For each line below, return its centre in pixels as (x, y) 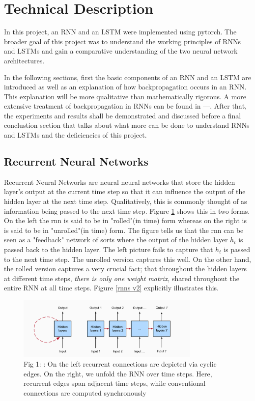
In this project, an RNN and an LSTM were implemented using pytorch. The (120, 32)
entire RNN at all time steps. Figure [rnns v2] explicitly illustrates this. (111, 288)
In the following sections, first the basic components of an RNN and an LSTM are (127, 77)
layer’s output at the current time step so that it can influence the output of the (125, 191)
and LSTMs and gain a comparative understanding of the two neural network (121, 51)
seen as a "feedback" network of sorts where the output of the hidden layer (116, 240)
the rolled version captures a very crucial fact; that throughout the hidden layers (126, 269)
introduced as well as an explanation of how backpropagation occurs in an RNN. (125, 87)
